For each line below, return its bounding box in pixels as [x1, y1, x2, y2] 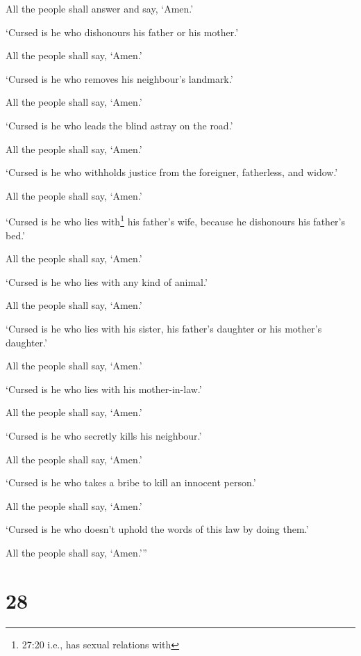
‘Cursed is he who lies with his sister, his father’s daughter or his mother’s [6, 321, 322, 335]
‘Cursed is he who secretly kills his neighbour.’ [6, 428, 202, 442]
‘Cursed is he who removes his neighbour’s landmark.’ [6, 71, 233, 86]
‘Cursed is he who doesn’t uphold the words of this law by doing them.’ [6, 522, 309, 536]
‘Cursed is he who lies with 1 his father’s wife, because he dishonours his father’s [6, 212, 345, 228]
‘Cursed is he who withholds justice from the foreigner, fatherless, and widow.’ [6, 165, 338, 179]
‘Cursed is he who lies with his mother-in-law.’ [6, 381, 202, 396]
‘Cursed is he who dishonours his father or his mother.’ [6, 24, 239, 39]
